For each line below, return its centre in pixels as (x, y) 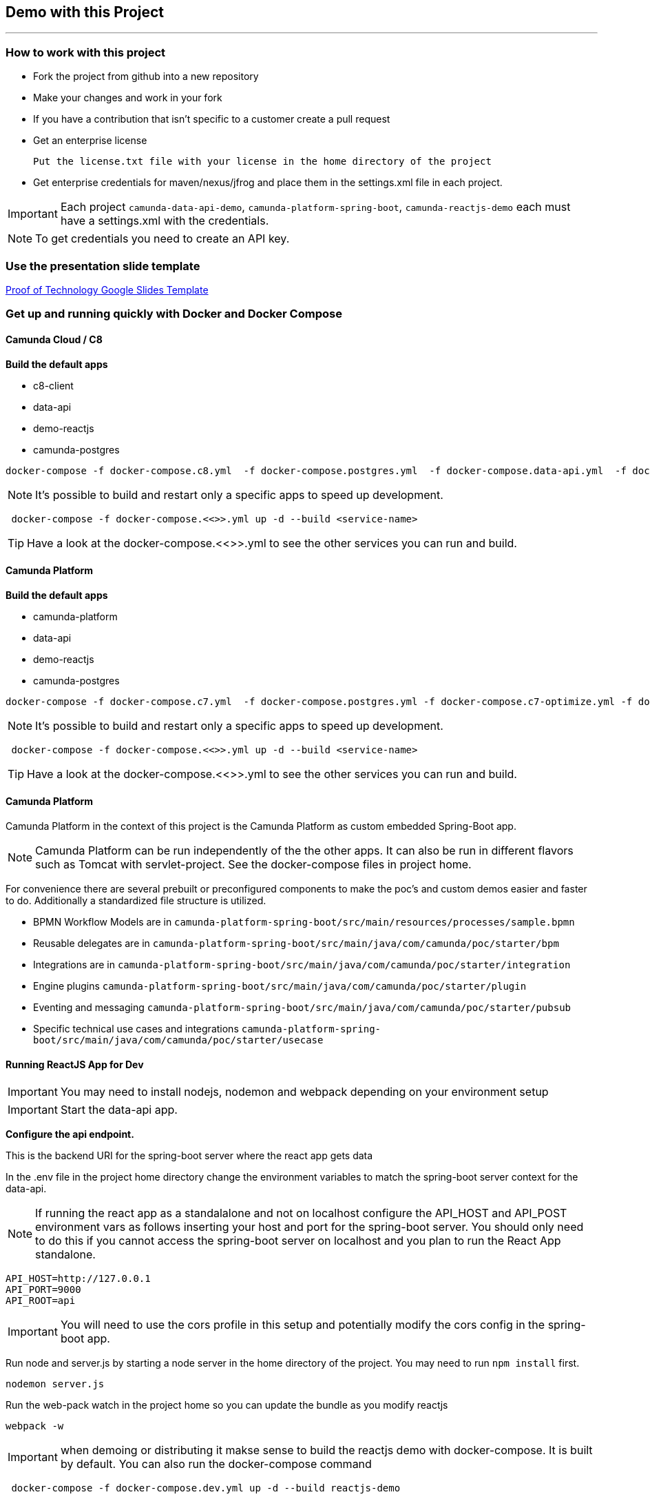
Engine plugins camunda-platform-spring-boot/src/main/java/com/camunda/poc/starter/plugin (280, 986)
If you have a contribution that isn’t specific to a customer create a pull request (212, 119)
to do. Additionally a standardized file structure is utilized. (136, 900)
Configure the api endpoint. (70, 1134)
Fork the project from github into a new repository (146, 77)
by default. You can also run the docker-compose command (216, 1464)
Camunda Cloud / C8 (54, 339)
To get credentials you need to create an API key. (162, 239)
